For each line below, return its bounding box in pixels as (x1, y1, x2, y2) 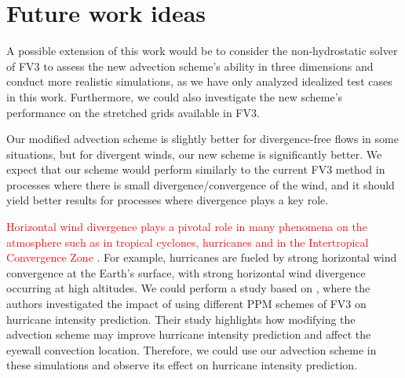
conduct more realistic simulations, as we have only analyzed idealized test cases (6, 73, 392, 90)
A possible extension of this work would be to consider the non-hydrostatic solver (6, 42, 398, 59)
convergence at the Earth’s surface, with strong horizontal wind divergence (6, 264, 366, 281)
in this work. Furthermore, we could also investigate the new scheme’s (6, 88, 343, 105)
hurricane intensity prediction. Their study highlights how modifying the (6, 310, 356, 327)
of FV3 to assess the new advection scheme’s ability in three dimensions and (6, 57, 374, 74)
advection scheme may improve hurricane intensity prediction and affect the (6, 326, 371, 343)
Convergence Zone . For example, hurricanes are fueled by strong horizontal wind (6, 249, 397, 266)
